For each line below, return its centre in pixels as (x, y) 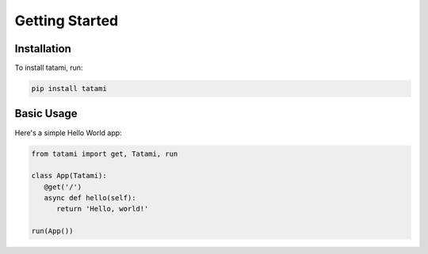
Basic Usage (46, 114)
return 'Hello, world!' (103, 209)
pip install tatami (69, 89)
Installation (43, 49)
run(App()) (52, 231)
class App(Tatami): (69, 176)
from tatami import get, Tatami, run (105, 154)
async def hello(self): (90, 198)
